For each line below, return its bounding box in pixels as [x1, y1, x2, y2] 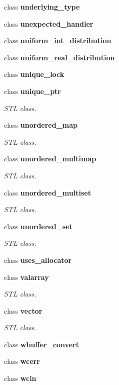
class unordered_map [4, 120, 78, 130]
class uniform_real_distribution [4, 52, 115, 62]
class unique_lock [4, 69, 64, 79]
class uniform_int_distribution [4, 35, 111, 46]
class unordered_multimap [4, 153, 96, 164]
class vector [4, 305, 42, 316]
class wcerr [4, 356, 40, 366]
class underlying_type [4, 2, 80, 12]
